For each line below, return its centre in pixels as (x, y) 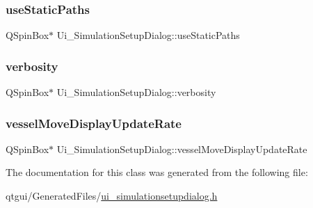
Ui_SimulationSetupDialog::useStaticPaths (148, 35)
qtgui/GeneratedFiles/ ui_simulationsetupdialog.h (112, 196)
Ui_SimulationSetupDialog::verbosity (136, 92)
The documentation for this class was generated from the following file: (157, 172)
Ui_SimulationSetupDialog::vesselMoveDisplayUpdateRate (182, 149)
